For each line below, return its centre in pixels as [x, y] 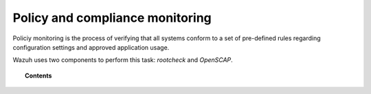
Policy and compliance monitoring [112, 18]
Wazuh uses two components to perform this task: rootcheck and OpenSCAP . [123, 60]
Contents [38, 76]
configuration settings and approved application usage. [91, 47]
